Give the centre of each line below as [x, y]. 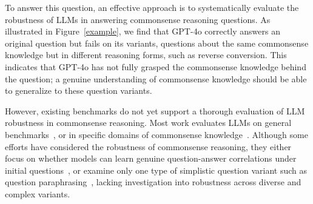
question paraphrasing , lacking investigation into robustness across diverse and [153, 182]
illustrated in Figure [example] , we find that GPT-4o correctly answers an [143, 31]
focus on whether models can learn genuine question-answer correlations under [151, 158]
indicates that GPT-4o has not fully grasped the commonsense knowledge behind [156, 66]
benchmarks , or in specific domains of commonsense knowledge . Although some [156, 134]
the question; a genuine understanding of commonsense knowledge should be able [156, 78]
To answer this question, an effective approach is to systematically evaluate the [152, 7]
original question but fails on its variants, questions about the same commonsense [157, 43]
